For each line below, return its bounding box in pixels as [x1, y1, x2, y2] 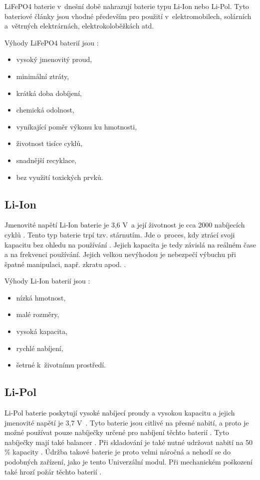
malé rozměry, [16, 309, 59, 319]
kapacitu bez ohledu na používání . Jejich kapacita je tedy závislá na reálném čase [4, 239, 256, 249]
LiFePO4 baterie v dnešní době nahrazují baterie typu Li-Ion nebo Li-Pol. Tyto [4, 1, 249, 11]
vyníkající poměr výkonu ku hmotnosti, [16, 121, 137, 131]
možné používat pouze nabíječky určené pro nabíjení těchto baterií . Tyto [4, 427, 229, 437]
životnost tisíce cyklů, [16, 138, 83, 148]
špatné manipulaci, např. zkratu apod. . [4, 258, 126, 269]
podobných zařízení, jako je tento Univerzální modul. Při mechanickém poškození [4, 456, 253, 467]
